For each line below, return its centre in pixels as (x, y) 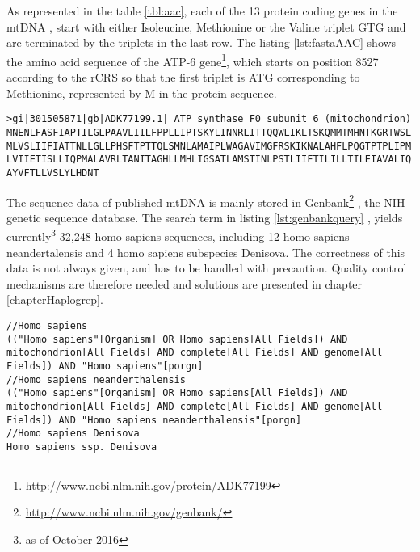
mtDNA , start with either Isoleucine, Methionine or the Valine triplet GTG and (206, 26)
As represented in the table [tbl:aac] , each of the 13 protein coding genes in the (202, 11)
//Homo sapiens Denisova (73, 434)
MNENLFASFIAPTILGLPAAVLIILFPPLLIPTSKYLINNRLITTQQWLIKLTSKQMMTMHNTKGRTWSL (209, 132)
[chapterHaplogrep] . (55, 299)
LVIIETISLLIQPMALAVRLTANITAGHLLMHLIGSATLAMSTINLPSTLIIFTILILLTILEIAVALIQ (209, 160)
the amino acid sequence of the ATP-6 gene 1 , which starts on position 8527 (193, 60)
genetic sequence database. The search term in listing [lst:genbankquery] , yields (205, 217)
